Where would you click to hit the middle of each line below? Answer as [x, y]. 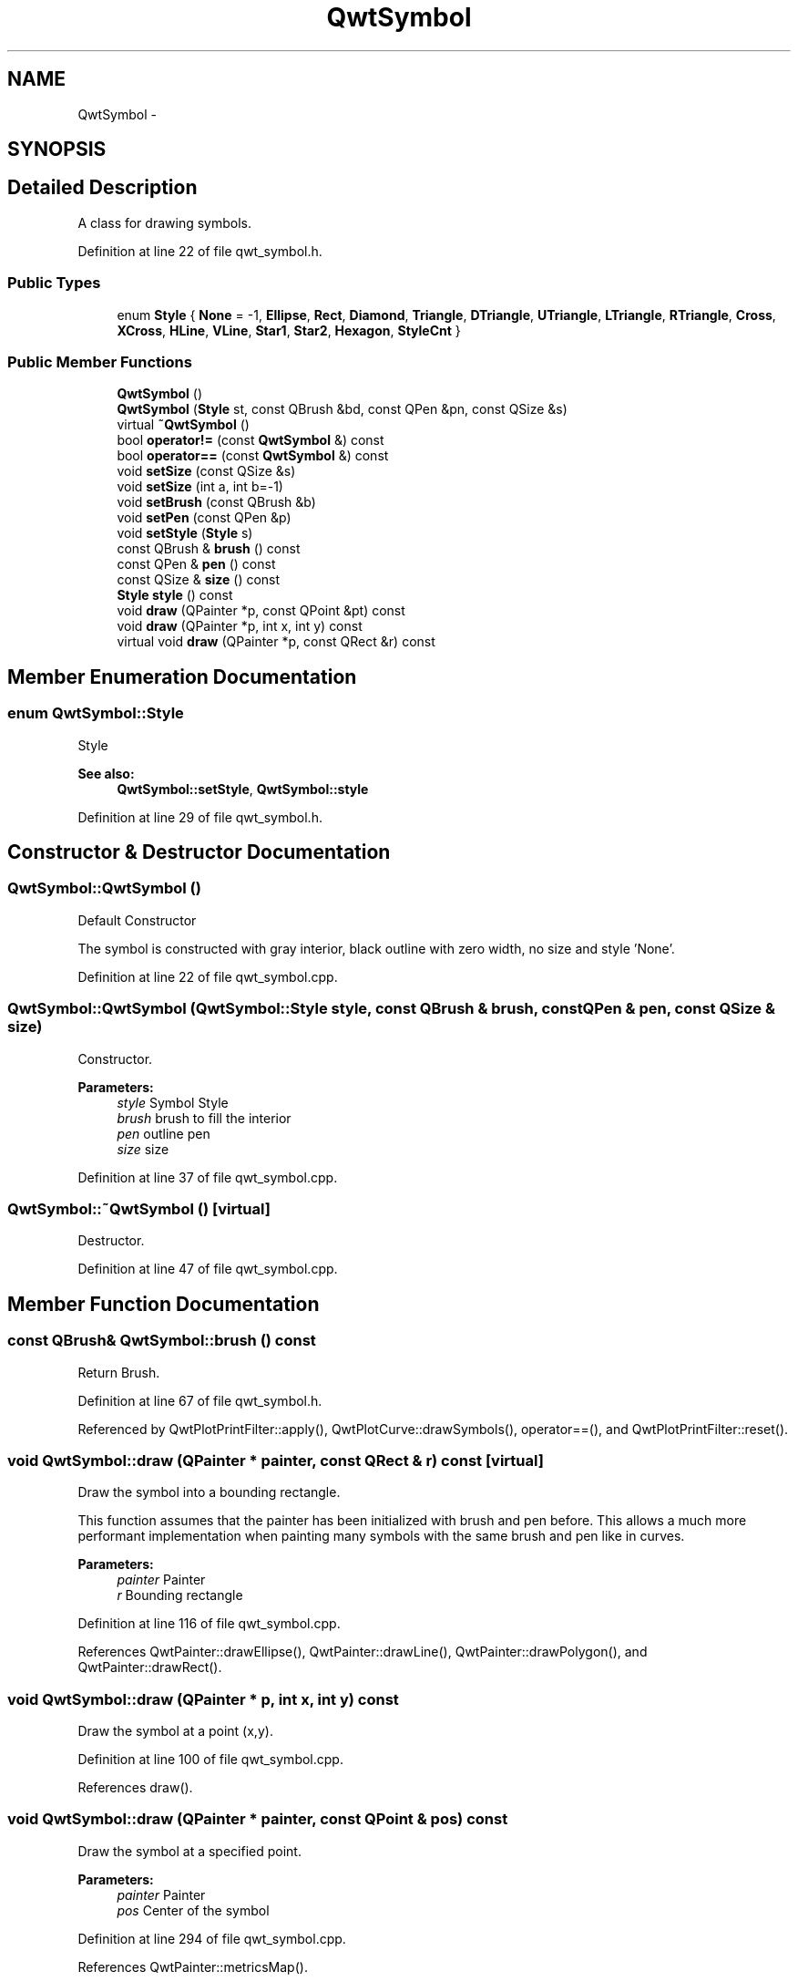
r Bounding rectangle [180, 1595]
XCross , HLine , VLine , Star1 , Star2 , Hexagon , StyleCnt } [289, 330]
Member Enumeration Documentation [182, 676]
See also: [106, 773]
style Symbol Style [173, 1102]
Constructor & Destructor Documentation [199, 852]
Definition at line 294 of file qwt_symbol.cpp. [212, 1938]
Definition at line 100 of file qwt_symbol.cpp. [210, 1760]
